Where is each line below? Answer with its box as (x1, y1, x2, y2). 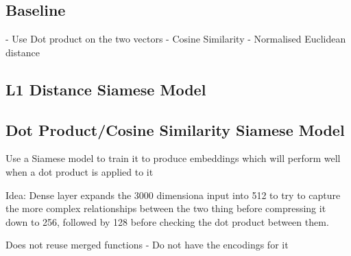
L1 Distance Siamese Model (5, 78, 206, 100)
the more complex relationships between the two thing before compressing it (5, 201, 326, 216)
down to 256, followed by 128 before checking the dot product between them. (5, 214, 329, 229)
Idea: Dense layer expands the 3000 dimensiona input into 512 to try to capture (5, 187, 341, 202)
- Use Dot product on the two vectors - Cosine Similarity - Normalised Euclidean (5, 32, 346, 46)
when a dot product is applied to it (5, 164, 154, 178)
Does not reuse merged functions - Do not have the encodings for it (5, 237, 289, 252)
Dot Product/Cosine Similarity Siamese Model (5, 119, 345, 140)
